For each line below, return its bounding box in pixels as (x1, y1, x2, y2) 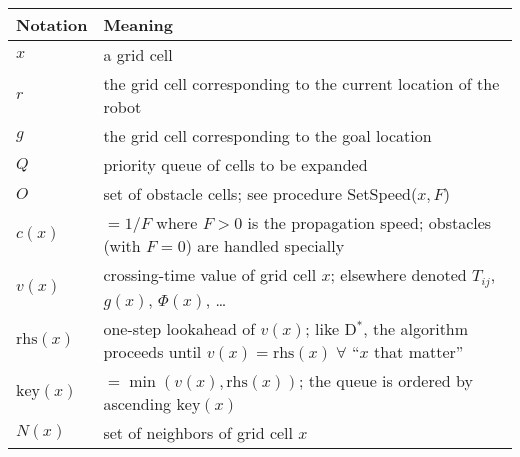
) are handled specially (185, 234, 345, 257)
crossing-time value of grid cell (103, 263, 317, 286)
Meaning (103, 13, 173, 36)
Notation (16, 13, 88, 36)
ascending (103, 391, 172, 415)
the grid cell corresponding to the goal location (103, 124, 432, 147)
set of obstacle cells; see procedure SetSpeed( (103, 182, 418, 205)
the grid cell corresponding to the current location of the (103, 72, 500, 95)
